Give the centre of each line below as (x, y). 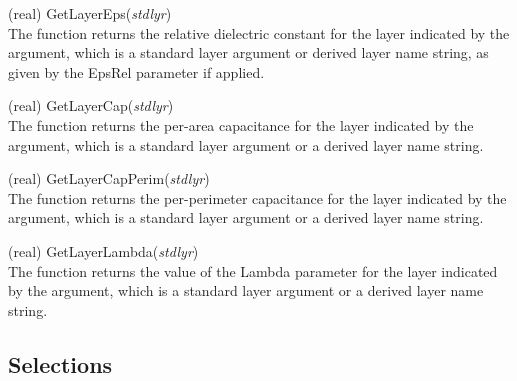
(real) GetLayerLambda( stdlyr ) (103, 250)
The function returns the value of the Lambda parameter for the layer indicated (253, 270)
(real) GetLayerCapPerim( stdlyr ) (109, 178)
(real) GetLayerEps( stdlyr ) (90, 13)
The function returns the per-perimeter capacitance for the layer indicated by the (257, 197)
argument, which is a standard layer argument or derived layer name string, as (248, 52)
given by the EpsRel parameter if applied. (136, 71)
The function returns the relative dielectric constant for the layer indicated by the (259, 32)
